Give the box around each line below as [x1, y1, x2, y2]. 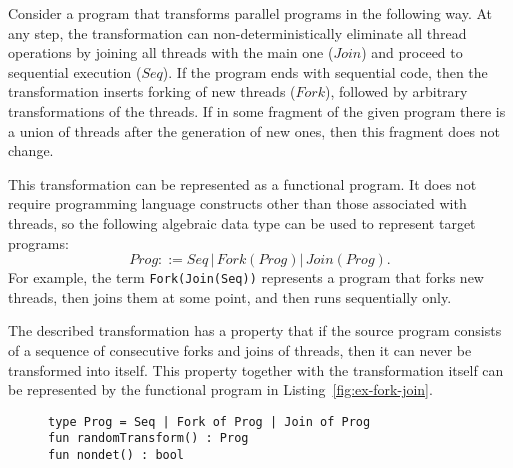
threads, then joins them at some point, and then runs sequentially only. [8, 286, 452, 307]
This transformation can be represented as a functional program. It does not [8, 173, 477, 194]
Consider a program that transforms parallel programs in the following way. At [8, 3, 493, 23]
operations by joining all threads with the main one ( [8, 42, 334, 63]
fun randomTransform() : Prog [48, 431, 249, 446]
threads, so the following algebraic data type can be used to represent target [8, 212, 476, 233]
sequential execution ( [8, 61, 142, 82]
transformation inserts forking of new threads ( [8, 81, 296, 102]
